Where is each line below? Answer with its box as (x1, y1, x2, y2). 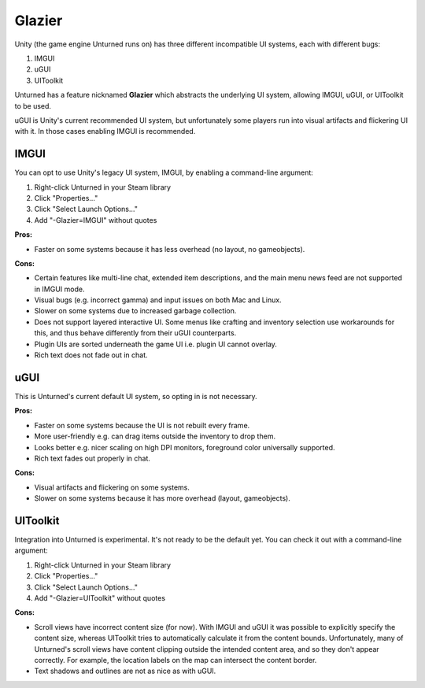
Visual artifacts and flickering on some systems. (34, 483, 190, 492)
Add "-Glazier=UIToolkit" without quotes (34, 593, 165, 602)
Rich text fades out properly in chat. (34, 453, 151, 463)
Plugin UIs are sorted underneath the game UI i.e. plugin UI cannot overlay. (34, 339, 277, 349)
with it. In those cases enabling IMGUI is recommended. (14, 127, 196, 136)
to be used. (14, 101, 51, 110)
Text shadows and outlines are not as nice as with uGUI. (34, 666, 216, 676)
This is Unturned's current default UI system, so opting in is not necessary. (14, 391, 257, 401)
